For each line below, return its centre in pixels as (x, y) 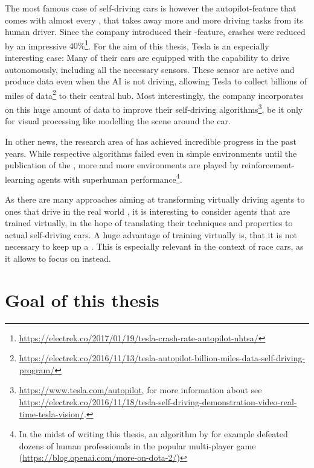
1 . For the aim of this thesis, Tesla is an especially (177, 45)
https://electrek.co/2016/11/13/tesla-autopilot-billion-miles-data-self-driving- (162, 358)
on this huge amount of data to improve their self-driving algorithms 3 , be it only (154, 108)
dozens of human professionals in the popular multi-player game (137, 445)
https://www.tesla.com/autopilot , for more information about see (140, 390)
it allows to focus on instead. (58, 258)
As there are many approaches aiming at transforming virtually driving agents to (155, 199)
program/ (37, 369)
